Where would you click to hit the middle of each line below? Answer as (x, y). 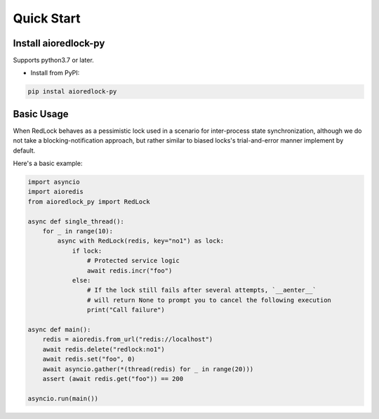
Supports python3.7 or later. (53, 60)
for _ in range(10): (78, 231)
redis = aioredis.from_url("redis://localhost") (128, 340)
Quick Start (47, 18)
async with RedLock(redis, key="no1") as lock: (141, 241)
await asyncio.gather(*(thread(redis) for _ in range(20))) (148, 369)
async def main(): (59, 329)
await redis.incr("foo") (129, 270)
